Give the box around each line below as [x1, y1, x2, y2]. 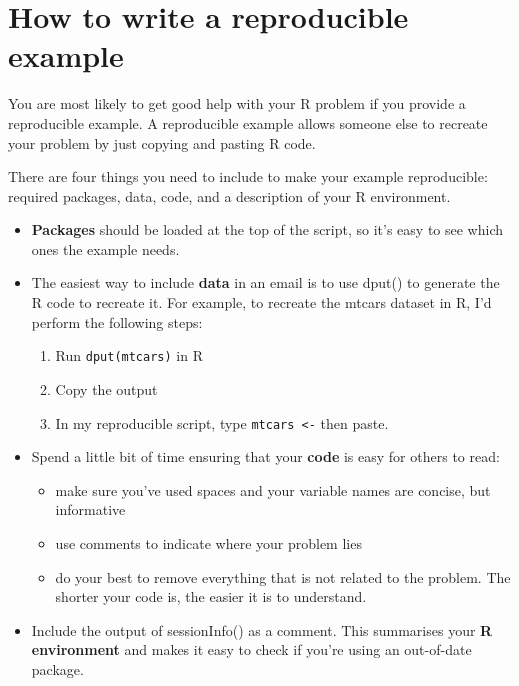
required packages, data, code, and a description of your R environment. [8, 185, 451, 206]
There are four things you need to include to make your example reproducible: [8, 166, 488, 187]
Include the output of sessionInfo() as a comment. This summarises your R [31, 619, 493, 640]
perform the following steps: [31, 311, 203, 332]
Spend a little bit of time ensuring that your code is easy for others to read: [31, 446, 500, 467]
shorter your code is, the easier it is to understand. [55, 586, 367, 607]
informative [55, 499, 126, 520]
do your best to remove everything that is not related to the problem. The [55, 566, 511, 587]
